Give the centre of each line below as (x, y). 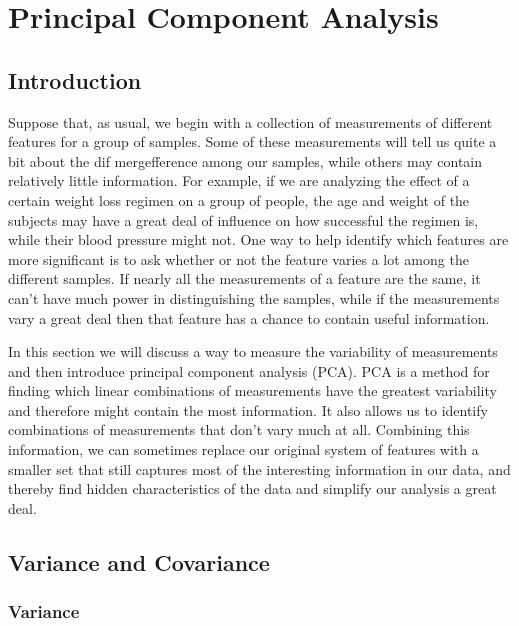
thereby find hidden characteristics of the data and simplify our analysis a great (252, 488)
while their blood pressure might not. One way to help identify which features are (258, 239)
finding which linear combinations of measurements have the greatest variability (252, 390)
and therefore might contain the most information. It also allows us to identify (248, 409)
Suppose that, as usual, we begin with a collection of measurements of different (250, 121)
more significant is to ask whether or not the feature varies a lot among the (238, 258)
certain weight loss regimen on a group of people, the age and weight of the (239, 199)
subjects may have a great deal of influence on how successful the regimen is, (243, 219)
